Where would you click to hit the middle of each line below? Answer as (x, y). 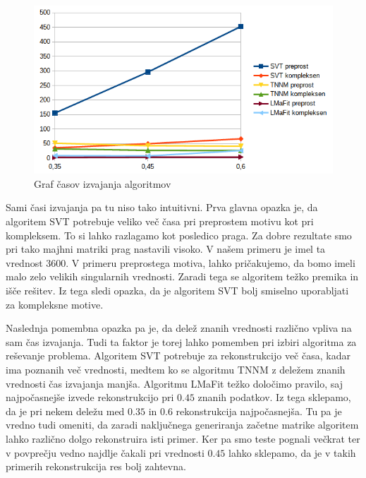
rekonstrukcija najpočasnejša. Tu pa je (259, 411)
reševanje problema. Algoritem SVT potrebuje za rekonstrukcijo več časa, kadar (178, 355)
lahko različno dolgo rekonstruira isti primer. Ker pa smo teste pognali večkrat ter (183, 438)
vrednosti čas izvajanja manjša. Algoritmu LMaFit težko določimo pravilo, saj (175, 383)
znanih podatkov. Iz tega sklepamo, (274, 397)
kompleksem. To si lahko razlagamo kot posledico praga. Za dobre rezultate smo (179, 235)
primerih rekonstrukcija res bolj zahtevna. (96, 466)
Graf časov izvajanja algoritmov (103, 183)
